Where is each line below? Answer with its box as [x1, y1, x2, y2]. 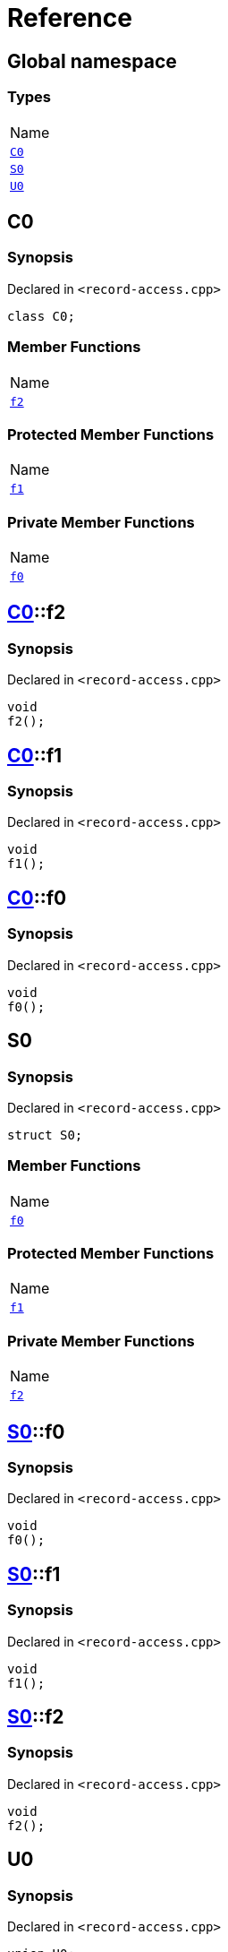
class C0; [7, 308, 75, 323]
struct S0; [7, 1127, 83, 1142]
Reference [7, 3, 132, 33]
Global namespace [7, 49, 177, 73]
